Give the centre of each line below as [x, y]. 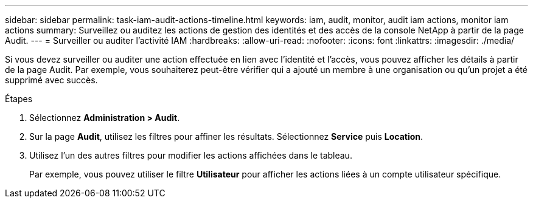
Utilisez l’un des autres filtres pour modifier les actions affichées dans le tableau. [191, 155]
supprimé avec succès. [51, 80]
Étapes [19, 99]
